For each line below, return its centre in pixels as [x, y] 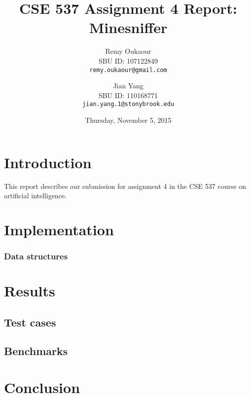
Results [30, 291]
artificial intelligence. [36, 196]
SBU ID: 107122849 [128, 60]
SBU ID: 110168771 [128, 95]
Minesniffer [128, 27]
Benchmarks [36, 351]
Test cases [30, 322]
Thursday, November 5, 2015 [128, 120]
